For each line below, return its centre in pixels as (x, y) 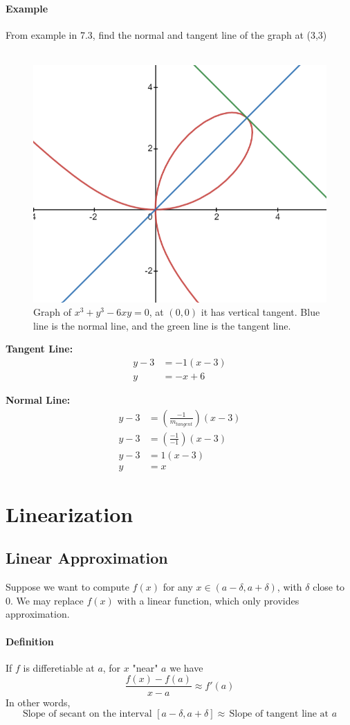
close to (329, 587)
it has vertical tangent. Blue (260, 312)
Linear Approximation (87, 558)
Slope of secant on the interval (87, 714)
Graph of (52, 312)
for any (178, 587)
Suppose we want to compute (67, 587)
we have (186, 667)
